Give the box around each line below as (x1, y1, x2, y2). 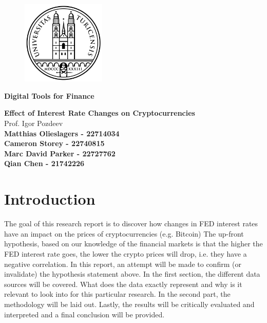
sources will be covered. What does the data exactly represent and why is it (4, 278, 242, 289)
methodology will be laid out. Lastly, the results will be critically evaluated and (4, 298, 255, 309)
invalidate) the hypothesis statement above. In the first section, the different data (4, 268, 260, 279)
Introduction (4, 188, 96, 209)
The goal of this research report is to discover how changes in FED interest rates (4, 218, 258, 229)
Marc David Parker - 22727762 (4, 148, 116, 158)
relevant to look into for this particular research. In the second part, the (4, 289, 231, 299)
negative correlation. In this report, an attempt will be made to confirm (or (4, 258, 241, 269)
